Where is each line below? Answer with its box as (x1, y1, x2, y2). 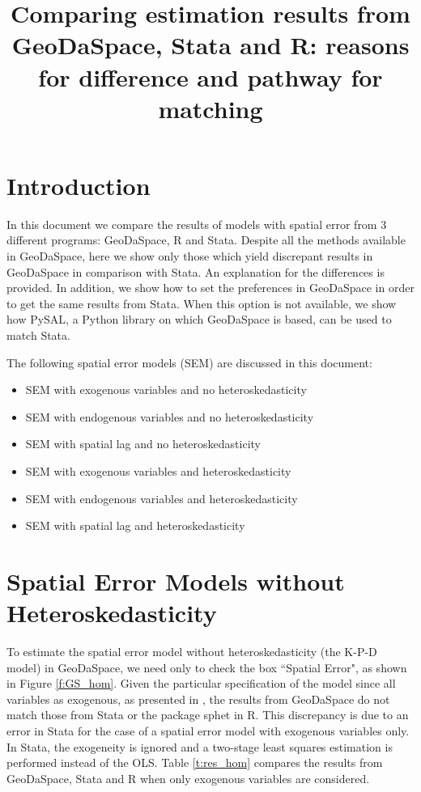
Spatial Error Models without (6, 564, 345, 597)
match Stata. (6, 327, 70, 344)
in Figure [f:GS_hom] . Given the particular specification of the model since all (6, 675, 396, 692)
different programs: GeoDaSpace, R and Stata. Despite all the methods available (6, 231, 406, 248)
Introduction (6, 168, 151, 201)
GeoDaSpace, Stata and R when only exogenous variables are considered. (6, 769, 370, 786)
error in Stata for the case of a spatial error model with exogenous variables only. (6, 722, 410, 739)
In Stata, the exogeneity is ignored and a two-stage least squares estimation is (6, 738, 393, 755)
